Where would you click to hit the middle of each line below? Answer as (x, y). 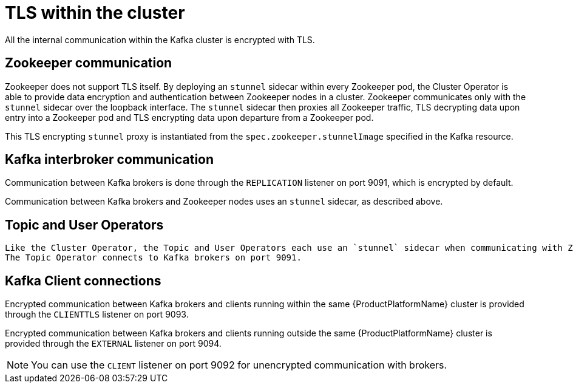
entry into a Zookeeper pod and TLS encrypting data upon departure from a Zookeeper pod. (189, 117)
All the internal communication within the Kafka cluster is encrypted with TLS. (160, 39)
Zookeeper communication (89, 63)
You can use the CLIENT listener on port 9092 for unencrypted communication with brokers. (239, 365)
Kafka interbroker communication (110, 160)
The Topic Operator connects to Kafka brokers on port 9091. (153, 258)
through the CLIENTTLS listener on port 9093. (97, 315)
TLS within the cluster (95, 13)
